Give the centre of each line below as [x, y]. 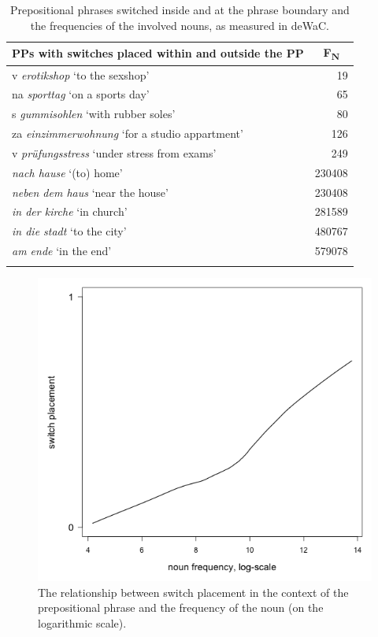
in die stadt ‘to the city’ [69, 231]
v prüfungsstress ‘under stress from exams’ [114, 152]
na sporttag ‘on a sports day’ [81, 94]
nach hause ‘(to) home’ [67, 172]
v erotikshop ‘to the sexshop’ [81, 74]
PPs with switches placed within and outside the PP [158, 53]
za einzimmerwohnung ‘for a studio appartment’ [128, 133]
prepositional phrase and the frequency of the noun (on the [181, 607]
